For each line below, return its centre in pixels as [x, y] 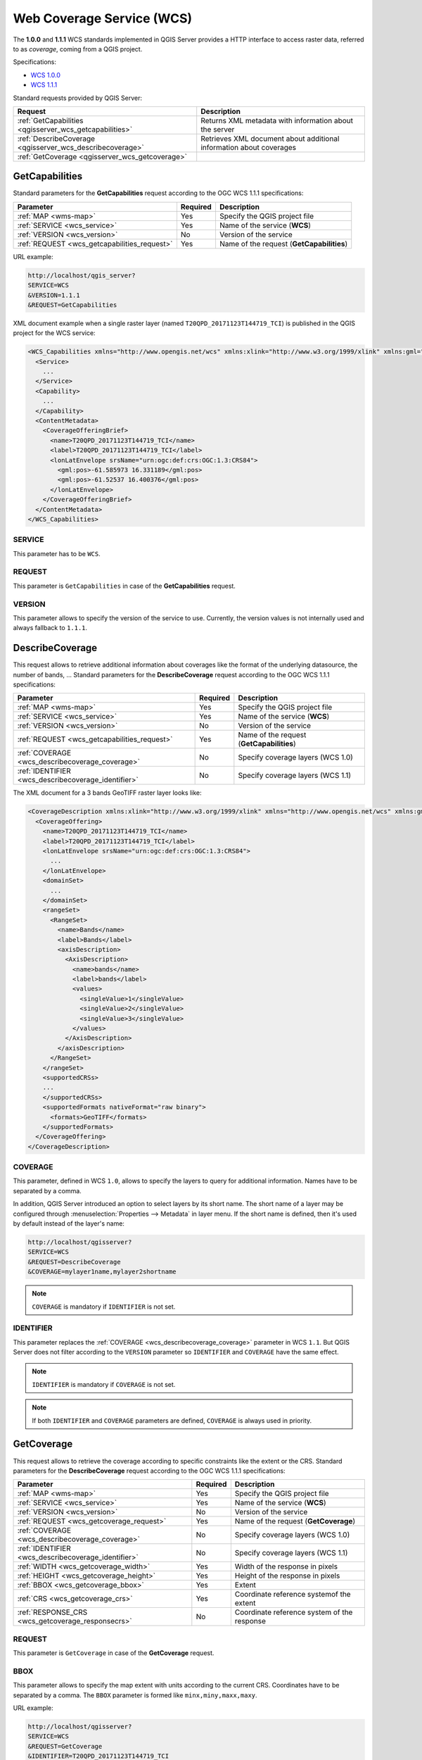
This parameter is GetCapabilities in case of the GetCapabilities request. [124, 586]
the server [218, 129]
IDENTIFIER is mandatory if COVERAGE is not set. [104, 1384]
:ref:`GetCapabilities [50, 120]
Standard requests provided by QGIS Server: [77, 98]
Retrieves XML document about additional [270, 139]
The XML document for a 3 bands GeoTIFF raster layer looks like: [107, 793]
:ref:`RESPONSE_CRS [52, 1612]
